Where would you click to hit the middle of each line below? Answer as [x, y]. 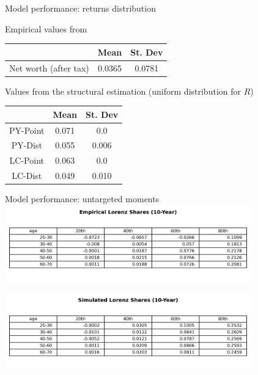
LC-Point [27, 160]
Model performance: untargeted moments [82, 199]
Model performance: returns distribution [80, 8]
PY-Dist [27, 145]
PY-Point [27, 130]
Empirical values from [46, 28]
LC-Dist [27, 176]
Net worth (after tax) [49, 67]
